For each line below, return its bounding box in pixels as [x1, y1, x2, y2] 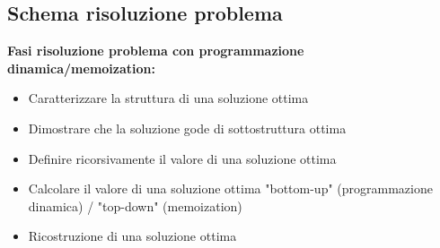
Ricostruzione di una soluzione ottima [28, 227, 237, 245]
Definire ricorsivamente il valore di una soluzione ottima [28, 149, 337, 167]
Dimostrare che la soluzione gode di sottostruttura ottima [28, 118, 347, 137]
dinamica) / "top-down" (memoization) [28, 196, 242, 215]
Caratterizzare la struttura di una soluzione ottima [28, 89, 309, 107]
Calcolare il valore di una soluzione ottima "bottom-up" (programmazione [28, 179, 433, 198]
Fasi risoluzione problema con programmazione [7, 41, 304, 60]
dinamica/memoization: [7, 58, 155, 77]
